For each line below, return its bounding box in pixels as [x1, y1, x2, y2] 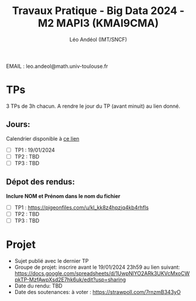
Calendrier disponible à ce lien [6, 135, 80, 142]
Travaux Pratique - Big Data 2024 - [12, 4, 185, 18]
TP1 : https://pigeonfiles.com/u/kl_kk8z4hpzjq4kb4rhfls [14, 204, 149, 211]
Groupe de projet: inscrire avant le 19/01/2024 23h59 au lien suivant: [14, 264, 180, 271]
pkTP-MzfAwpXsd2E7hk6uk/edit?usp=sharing [14, 276, 126, 283]
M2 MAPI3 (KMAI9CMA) [37, 16, 159, 30]
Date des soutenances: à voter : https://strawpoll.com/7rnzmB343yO [14, 288, 181, 295]
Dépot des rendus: [6, 177, 75, 187]
